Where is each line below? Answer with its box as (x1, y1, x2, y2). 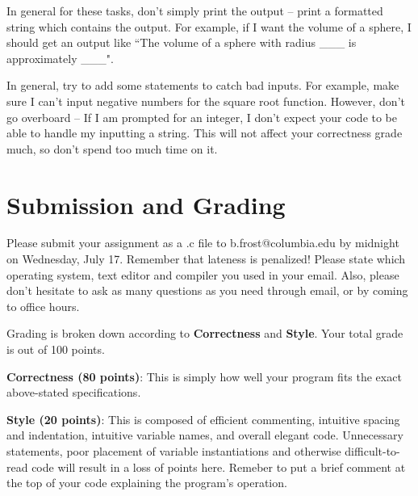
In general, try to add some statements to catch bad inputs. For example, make (6, 77, 399, 94)
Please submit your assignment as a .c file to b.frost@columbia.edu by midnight (6, 234, 399, 251)
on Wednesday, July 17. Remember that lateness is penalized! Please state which (6, 250, 406, 267)
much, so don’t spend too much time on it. (6, 140, 218, 157)
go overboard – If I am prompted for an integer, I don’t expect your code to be (6, 108, 398, 125)
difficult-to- (345, 443, 400, 459)
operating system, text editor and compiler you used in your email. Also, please (6, 266, 399, 283)
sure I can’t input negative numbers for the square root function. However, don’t (6, 92, 405, 109)
